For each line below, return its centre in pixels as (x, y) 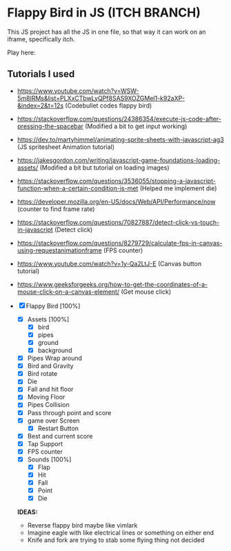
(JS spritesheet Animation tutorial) (66, 147)
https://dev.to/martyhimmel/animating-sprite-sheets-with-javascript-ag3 (120, 139)
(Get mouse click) (146, 292)
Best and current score (60, 436)
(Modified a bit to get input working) (136, 126)
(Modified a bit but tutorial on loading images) (105, 168)
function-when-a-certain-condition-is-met (78, 188)
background (55, 350)
